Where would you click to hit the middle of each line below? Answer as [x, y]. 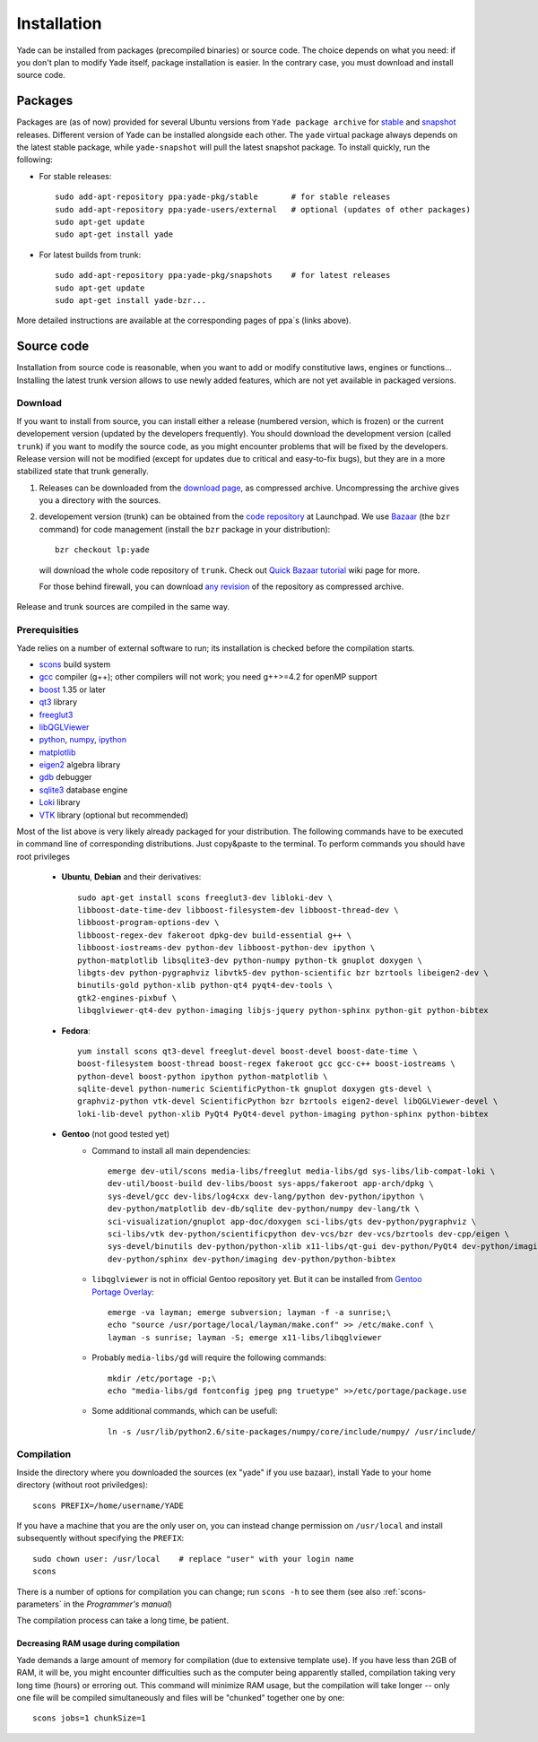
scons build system [75, 664]
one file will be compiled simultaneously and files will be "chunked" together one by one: [181, 1697]
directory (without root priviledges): [82, 1485]
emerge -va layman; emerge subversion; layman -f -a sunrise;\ [250, 1312]
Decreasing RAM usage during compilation [98, 1643]
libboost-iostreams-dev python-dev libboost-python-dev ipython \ [226, 948]
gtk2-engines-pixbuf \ [127, 998]
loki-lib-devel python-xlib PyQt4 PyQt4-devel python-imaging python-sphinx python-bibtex [283, 1114]
